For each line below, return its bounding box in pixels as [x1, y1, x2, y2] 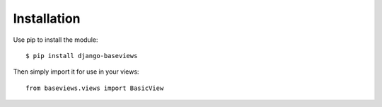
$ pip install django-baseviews [25, 52, 138, 60]
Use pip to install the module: [13, 35, 98, 44]
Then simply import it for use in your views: [13, 67, 139, 76]
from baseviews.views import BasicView [25, 84, 164, 92]
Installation [13, 11, 81, 26]
